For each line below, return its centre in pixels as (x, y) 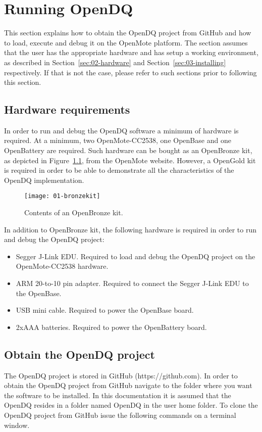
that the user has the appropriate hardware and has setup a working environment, (131, 52)
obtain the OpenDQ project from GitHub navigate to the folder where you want (128, 385)
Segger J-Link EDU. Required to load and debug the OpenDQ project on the (136, 256)
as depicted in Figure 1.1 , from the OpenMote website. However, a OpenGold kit (130, 160)
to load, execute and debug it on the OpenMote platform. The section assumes (126, 42)
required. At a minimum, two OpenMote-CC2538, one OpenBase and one (118, 140)
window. (17, 425)
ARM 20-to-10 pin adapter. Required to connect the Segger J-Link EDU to (132, 283)
